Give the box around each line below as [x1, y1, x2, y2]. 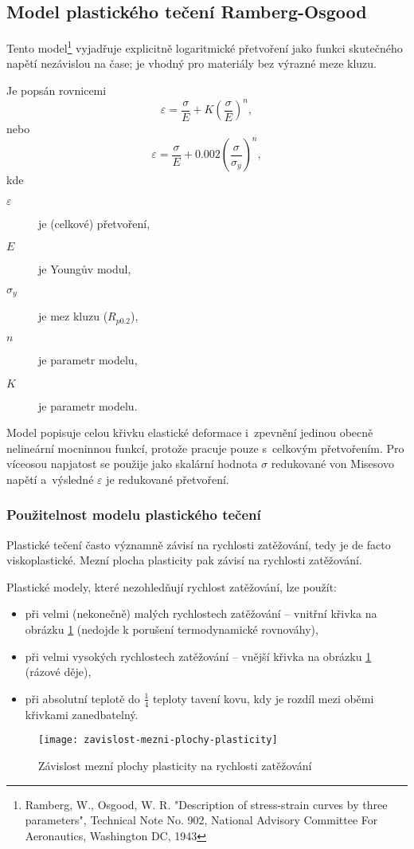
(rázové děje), [25, 663, 92, 680]
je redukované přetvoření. [106, 470, 229, 487]
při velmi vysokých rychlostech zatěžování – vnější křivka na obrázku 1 [25, 647, 372, 664]
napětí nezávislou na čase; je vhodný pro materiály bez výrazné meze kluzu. [6, 55, 377, 72]
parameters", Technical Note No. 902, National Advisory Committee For [25, 812, 378, 828]
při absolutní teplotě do [25, 690, 140, 706]
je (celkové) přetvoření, [38, 214, 150, 231]
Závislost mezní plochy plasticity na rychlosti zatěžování [38, 757, 312, 773]
